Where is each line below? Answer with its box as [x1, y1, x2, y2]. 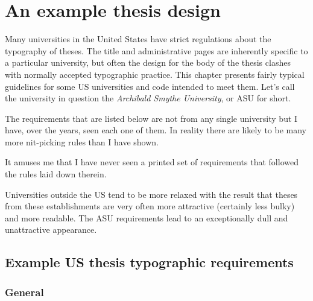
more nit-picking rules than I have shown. [5, 135, 159, 148]
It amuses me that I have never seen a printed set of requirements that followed [5, 156, 299, 168]
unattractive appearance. [5, 223, 97, 236]
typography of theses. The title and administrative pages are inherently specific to [5, 44, 308, 57]
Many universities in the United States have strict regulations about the [5, 33, 271, 45]
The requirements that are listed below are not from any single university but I [5, 112, 298, 124]
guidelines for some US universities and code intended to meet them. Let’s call [5, 80, 295, 92]
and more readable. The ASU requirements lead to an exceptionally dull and [5, 211, 288, 224]
